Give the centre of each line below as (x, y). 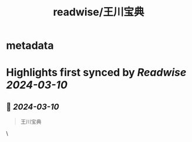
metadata (30, 46)
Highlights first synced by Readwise (96, 73)
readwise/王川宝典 (99, 12)
